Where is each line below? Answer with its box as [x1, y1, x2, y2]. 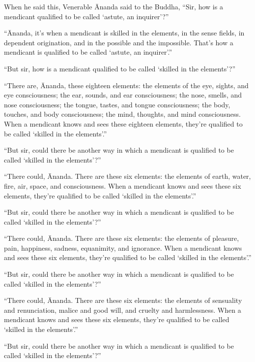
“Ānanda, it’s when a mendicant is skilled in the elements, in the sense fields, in [4, 28, 245, 38]
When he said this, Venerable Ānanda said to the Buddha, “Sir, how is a [4, 1, 223, 11]
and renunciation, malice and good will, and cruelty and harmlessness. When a [4, 304, 241, 315]
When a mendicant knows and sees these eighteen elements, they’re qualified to [4, 118, 243, 129]
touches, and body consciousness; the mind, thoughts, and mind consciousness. [4, 109, 241, 119]
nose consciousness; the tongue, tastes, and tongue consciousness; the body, [4, 99, 230, 109]
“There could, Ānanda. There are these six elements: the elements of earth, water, [4, 171, 251, 181]
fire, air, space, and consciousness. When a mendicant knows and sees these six [4, 180, 241, 191]
